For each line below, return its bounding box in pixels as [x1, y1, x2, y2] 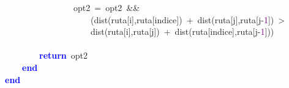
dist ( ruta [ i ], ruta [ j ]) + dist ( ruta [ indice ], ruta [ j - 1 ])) [90, 25, 274, 38]
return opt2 [39, 49, 88, 62]
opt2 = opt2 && [73, 1, 140, 13]
